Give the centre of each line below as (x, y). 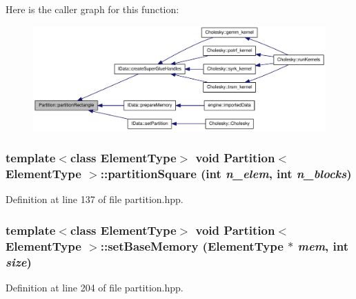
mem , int (323, 245)
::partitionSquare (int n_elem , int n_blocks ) (226, 173)
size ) (19, 261)
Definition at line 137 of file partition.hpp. (95, 199)
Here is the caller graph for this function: (92, 9)
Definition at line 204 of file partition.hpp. (95, 287)
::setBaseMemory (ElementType (192, 245)
